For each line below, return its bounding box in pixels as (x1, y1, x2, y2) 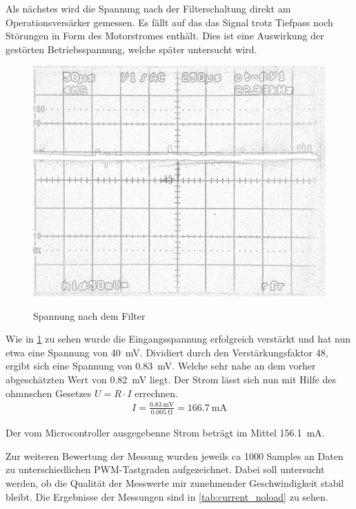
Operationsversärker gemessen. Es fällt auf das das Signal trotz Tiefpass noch (6, 15, 333, 29)
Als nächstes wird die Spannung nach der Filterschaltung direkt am (6, 1, 291, 15)
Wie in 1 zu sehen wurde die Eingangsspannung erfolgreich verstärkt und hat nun (6, 332, 351, 346)
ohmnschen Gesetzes (6, 385, 92, 400)
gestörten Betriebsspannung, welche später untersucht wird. (6, 41, 257, 56)
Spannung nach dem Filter (33, 308, 146, 323)
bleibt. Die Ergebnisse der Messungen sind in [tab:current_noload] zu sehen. (6, 489, 328, 503)
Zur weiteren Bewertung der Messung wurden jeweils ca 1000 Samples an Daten (6, 448, 344, 463)
